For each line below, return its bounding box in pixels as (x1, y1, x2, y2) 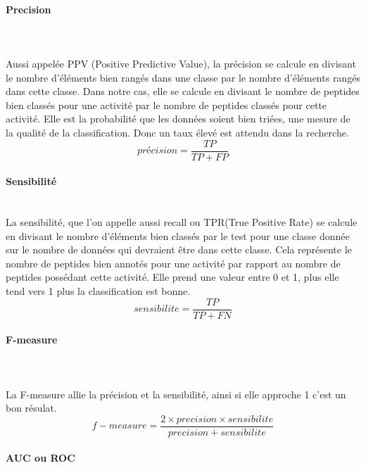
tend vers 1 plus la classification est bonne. (6, 283, 191, 298)
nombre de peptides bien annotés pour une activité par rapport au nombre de (6, 255, 341, 270)
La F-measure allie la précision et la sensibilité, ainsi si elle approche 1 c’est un (6, 386, 346, 401)
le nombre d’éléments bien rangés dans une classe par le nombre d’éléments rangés (6, 70, 360, 84)
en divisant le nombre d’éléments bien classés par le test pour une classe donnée (6, 228, 350, 243)
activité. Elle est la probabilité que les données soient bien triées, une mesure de (6, 111, 351, 126)
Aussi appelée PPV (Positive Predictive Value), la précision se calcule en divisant (6, 56, 356, 70)
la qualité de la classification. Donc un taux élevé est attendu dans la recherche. (6, 125, 349, 139)
